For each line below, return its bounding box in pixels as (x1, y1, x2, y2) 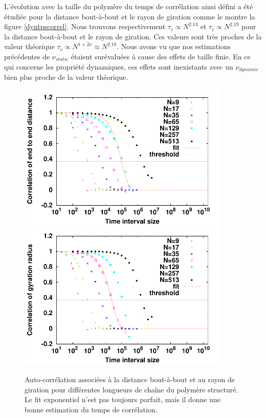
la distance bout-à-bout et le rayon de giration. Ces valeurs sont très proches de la (4, 31, 262, 41)
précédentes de (4, 51, 50, 61)
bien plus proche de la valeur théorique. (4, 72, 128, 82)
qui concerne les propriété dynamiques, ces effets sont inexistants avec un (4, 61, 233, 72)
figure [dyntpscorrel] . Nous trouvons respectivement (4, 21, 166, 32)
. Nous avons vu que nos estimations (117, 41, 231, 52)
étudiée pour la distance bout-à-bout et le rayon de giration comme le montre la (4, 11, 255, 21)
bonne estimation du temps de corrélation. (25, 404, 158, 414)
